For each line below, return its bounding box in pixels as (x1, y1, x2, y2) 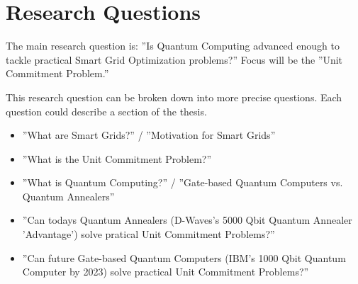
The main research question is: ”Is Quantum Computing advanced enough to (6, 38, 340, 53)
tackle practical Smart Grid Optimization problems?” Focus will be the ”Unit (6, 52, 343, 67)
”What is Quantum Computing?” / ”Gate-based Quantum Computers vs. (22, 175, 343, 190)
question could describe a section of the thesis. (6, 103, 207, 118)
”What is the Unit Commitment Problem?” (22, 151, 212, 166)
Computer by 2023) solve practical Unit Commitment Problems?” (22, 264, 309, 279)
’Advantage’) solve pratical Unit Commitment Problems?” (22, 227, 275, 242)
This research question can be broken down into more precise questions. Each (6, 89, 342, 104)
